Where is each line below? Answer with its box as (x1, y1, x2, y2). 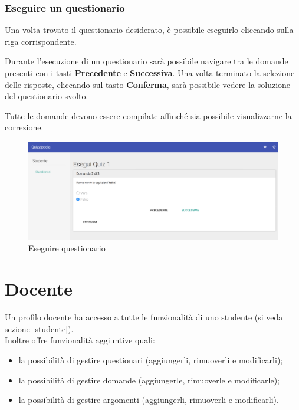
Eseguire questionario (28, 242, 106, 254)
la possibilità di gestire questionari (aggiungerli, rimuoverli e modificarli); (18, 353, 283, 366)
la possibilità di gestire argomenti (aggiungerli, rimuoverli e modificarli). (18, 393, 279, 406)
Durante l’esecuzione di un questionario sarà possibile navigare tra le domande (5, 55, 288, 67)
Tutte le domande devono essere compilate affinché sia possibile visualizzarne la (5, 109, 292, 122)
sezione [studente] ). (5, 322, 74, 334)
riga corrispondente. (5, 35, 77, 47)
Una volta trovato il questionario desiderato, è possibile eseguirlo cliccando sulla (5, 24, 294, 36)
